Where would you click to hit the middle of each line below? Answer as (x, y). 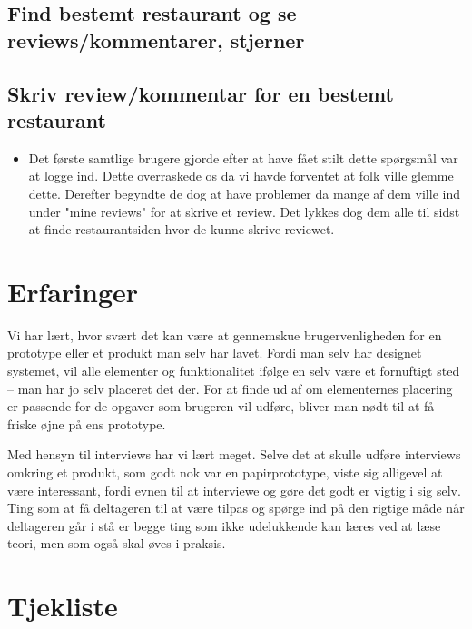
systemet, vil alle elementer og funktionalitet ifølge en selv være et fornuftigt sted (234, 371)
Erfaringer (73, 291)
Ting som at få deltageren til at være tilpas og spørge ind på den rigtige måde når (236, 508)
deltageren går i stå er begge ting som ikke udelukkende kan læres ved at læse (224, 525)
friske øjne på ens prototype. (87, 423)
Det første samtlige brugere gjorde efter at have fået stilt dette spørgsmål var (243, 157)
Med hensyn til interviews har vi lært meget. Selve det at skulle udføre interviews (234, 454)
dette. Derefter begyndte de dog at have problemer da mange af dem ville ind (244, 193)
